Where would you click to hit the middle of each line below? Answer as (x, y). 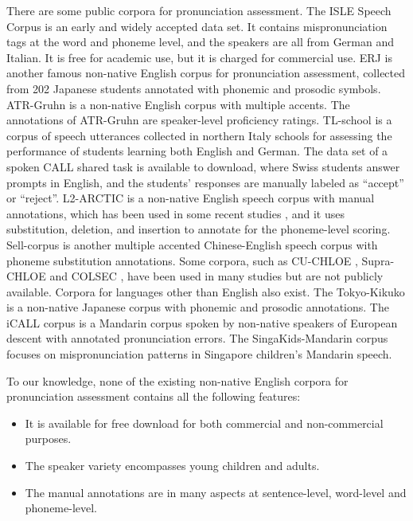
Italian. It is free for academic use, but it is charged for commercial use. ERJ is (199, 57)
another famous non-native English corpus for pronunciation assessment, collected (206, 73)
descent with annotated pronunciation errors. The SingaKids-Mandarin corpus (197, 338)
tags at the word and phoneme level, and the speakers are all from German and (201, 42)
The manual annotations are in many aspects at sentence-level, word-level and (216, 492)
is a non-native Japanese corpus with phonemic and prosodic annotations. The (198, 307)
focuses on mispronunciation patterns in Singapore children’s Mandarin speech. (199, 354)
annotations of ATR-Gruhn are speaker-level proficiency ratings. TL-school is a (199, 120)
